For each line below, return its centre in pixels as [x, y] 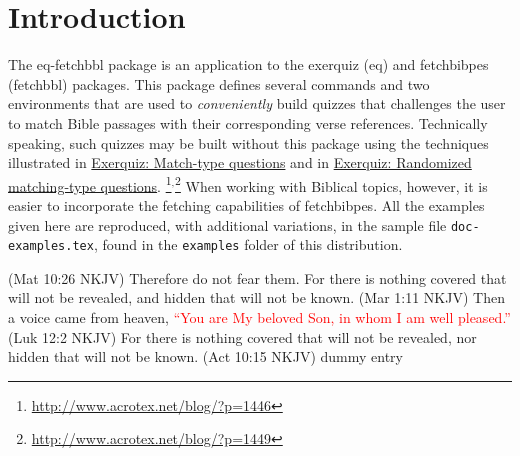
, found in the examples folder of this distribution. [248, 244]
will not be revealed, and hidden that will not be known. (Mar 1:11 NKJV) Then [256, 297]
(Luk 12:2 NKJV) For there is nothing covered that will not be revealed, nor [242, 336]
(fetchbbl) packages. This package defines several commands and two [219, 83]
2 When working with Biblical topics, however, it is [331, 184]
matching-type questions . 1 [90, 184]
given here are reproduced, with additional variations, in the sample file [227, 224]
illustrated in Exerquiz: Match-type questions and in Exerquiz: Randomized [240, 162]
